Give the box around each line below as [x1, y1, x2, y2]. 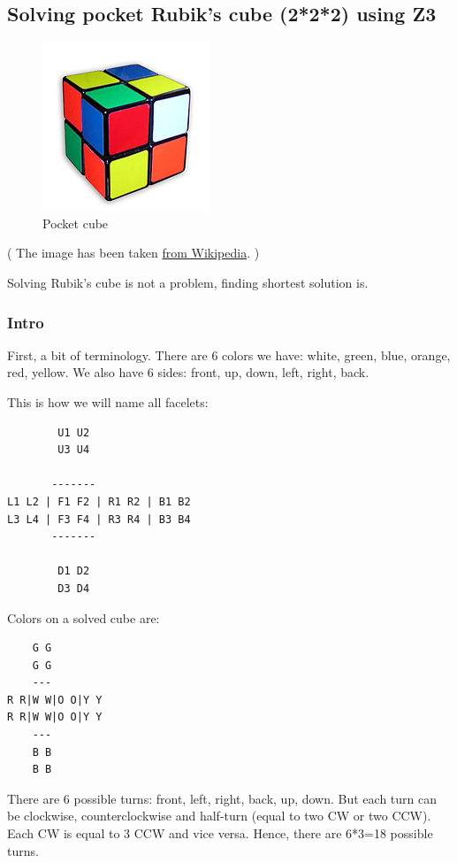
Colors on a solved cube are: [7, 608, 160, 627]
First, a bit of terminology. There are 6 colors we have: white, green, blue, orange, [7, 345, 451, 364]
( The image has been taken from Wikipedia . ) [7, 243, 260, 262]
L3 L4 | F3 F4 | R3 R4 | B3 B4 [7, 512, 191, 526]
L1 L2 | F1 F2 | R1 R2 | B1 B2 [7, 495, 191, 508]
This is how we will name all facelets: [7, 392, 209, 411]
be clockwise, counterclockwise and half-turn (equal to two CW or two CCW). [7, 806, 431, 825]
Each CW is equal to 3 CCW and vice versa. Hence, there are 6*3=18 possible [7, 824, 433, 843]
